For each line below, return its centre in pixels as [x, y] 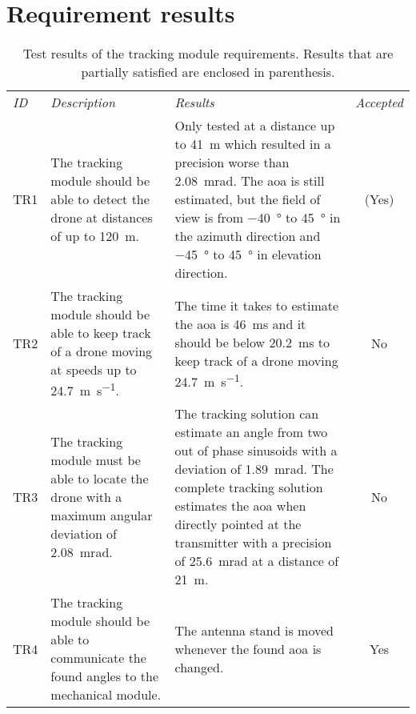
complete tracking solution [249, 487]
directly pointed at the [238, 524]
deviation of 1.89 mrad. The [254, 469]
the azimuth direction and [248, 236]
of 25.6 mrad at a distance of [257, 561]
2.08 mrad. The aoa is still [250, 181]
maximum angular [102, 515]
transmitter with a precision [253, 543]
